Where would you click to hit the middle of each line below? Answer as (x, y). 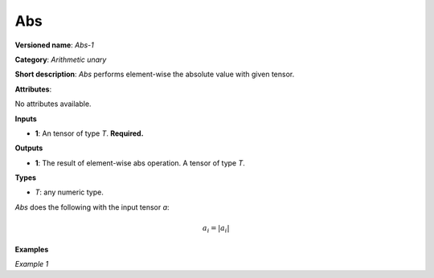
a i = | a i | (216, 229)
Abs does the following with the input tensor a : (92, 207)
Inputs (26, 119)
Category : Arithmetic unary (61, 59)
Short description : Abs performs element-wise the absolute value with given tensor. (155, 74)
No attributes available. (53, 104)
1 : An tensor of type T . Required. (89, 133)
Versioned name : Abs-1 (54, 45)
